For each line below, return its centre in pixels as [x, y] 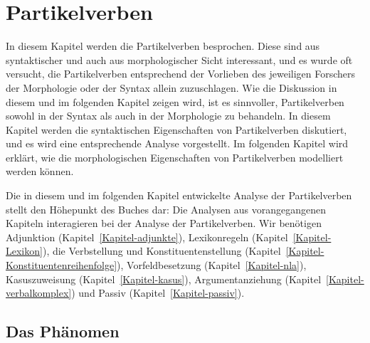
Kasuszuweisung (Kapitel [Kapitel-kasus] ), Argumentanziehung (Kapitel [164, 279]
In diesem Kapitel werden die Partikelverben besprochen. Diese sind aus [163, 46]
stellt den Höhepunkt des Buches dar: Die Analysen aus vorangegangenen [166, 209]
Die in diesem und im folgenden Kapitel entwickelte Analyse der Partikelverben [179, 195]
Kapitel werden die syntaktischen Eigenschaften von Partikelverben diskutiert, [176, 129]
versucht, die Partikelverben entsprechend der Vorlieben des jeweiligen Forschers [181, 74]
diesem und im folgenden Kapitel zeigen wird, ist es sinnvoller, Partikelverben [175, 101]
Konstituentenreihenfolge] [62, 265]
